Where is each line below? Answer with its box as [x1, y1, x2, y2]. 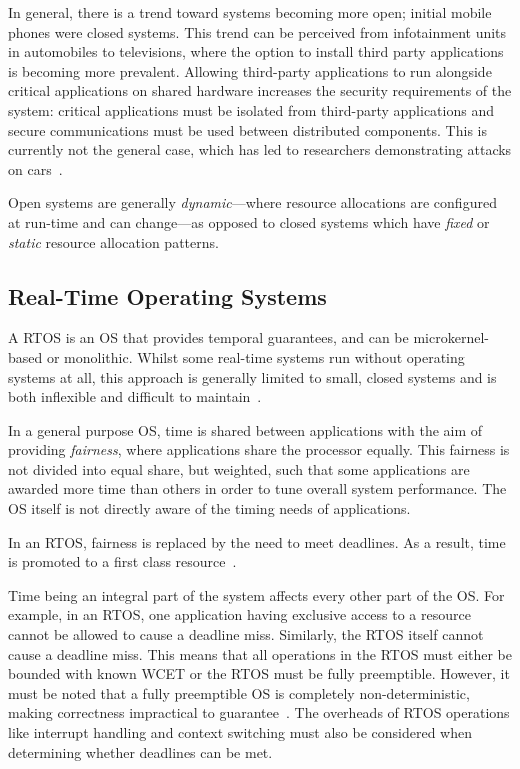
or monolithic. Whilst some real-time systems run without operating [46, 346, 465, 367]
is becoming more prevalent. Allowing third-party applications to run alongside [8, 60, 492, 81]
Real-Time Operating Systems [8, 280, 327, 311]
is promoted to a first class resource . [8, 551, 237, 572]
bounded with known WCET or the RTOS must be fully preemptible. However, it [8, 663, 510, 684]
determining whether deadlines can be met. [8, 741, 273, 762]
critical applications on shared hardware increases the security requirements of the [8, 80, 512, 101]
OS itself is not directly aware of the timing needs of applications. [8, 498, 411, 519]
